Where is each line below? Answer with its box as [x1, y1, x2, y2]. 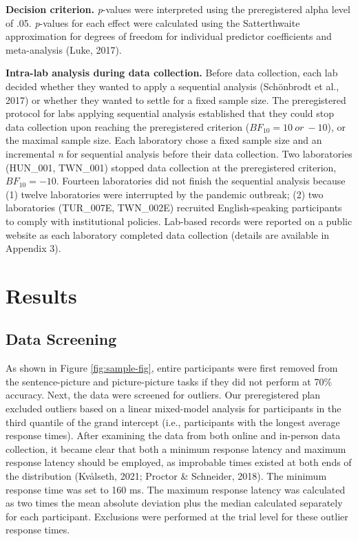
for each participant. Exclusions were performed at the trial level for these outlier [6, 509, 348, 523]
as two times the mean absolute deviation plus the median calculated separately [6, 496, 343, 510]
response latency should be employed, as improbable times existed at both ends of [6, 455, 352, 469]
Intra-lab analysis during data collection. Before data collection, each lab [6, 65, 338, 80]
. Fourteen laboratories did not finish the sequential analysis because [56, 173, 346, 188]
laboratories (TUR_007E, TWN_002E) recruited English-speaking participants [6, 200, 342, 215]
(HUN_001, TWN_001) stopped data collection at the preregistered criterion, [6, 160, 337, 174]
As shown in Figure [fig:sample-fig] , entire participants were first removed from [6, 361, 338, 375]
